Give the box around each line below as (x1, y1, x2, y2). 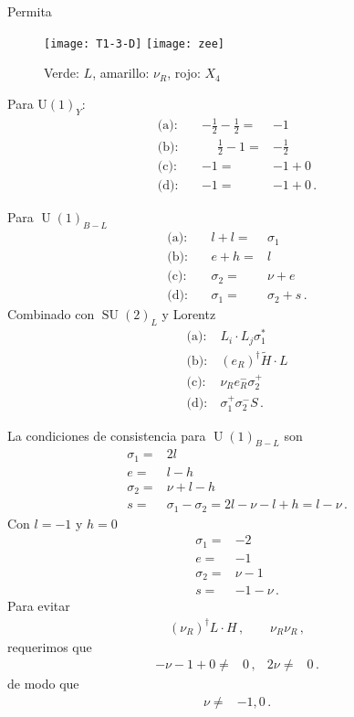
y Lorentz (161, 305, 216, 324)
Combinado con (7, 305, 95, 324)
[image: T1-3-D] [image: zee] (44, 37, 224, 50)
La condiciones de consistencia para (7, 425, 206, 444)
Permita (7, 2, 52, 20)
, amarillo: (92, 63, 150, 82)
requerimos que (7, 637, 92, 656)
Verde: (44, 63, 79, 82)
